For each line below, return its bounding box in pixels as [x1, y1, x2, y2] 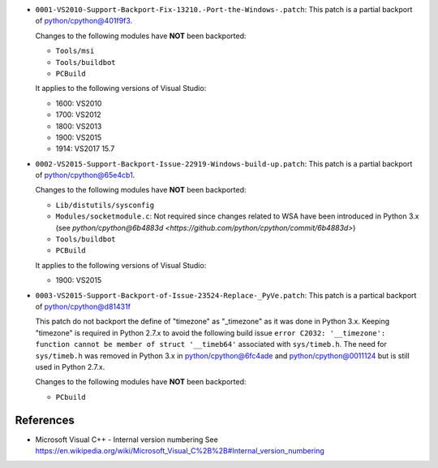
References [15, 413, 75, 427]
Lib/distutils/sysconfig [55, 200, 154, 210]
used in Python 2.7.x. [35, 362, 105, 371]
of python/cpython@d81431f [35, 301, 131, 311]
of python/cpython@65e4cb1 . [35, 171, 135, 180]
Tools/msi [55, 46, 95, 56]
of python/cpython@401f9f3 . [35, 16, 133, 26]
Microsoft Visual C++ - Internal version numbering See [35, 435, 218, 444]
